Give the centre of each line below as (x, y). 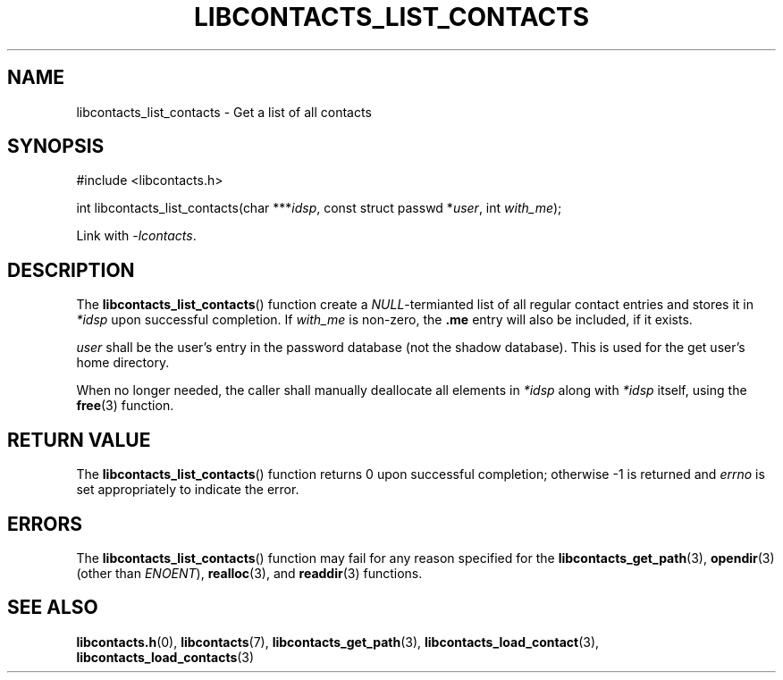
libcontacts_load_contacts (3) (165, 657)
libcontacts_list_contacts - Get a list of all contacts (224, 112)
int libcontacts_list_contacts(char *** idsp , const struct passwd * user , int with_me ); (319, 208)
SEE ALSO (53, 608)
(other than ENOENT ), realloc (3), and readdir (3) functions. (249, 573)
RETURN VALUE (79, 440)
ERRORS (45, 524)
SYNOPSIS (56, 147)
